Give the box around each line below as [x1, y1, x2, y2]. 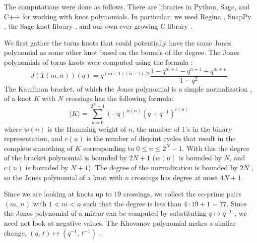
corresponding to [83, 143, 134, 153]
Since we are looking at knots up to [4, 189, 112, 199]
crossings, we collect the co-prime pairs [123, 189, 242, 199]
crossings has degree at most [131, 172, 218, 182]
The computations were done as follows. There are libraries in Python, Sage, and [4, 1, 250, 11]
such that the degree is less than [83, 198, 182, 208]
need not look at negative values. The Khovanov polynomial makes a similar [4, 217, 236, 228]
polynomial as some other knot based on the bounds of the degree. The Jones [4, 47, 240, 57]
